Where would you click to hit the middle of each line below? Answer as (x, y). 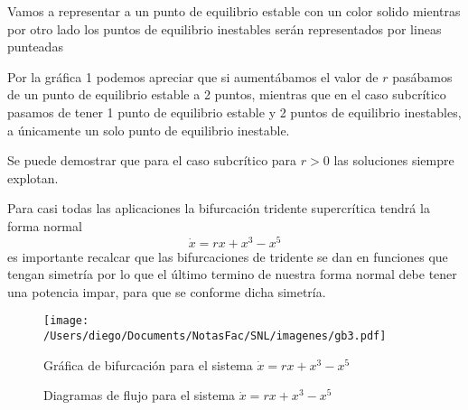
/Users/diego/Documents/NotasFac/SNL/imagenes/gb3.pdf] (215, 336)
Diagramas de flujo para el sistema (140, 395)
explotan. (33, 177)
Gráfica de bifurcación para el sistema (148, 364)
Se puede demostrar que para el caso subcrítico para (152, 160)
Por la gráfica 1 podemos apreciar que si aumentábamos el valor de (193, 76)
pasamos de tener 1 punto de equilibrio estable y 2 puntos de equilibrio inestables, (234, 112)
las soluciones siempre (394, 160)
